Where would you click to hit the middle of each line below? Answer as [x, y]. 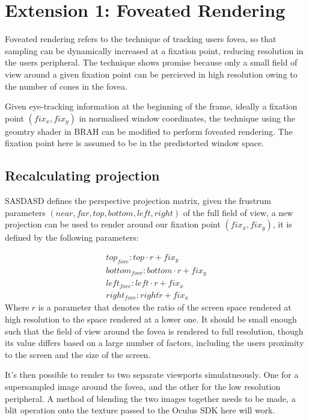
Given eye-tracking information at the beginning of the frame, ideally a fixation [151, 106]
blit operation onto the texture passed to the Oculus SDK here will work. [140, 410]
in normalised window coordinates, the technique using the [187, 118]
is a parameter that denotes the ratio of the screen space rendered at [165, 307]
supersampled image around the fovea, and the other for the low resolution [143, 386]
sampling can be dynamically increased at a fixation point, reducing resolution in [154, 50]
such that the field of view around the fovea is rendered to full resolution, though [154, 331]
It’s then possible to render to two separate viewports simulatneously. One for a [152, 375]
